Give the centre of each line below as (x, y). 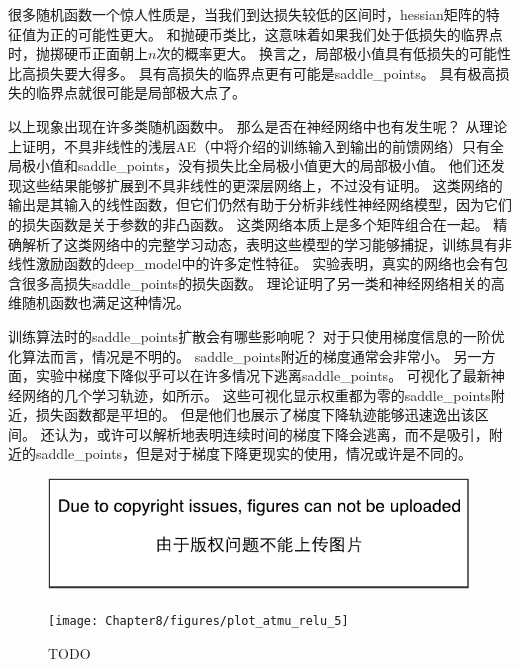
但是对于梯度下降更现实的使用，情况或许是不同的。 (304, 453)
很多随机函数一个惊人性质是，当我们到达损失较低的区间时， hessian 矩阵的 (247, 14)
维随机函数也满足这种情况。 (99, 302)
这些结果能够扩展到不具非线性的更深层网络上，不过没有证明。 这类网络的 (262, 184)
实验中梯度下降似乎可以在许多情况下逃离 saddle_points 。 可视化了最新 (263, 375)
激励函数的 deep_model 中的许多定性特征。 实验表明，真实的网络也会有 (265, 263)
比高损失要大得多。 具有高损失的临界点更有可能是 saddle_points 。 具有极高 (252, 72)
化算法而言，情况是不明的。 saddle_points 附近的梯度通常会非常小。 (228, 355)
